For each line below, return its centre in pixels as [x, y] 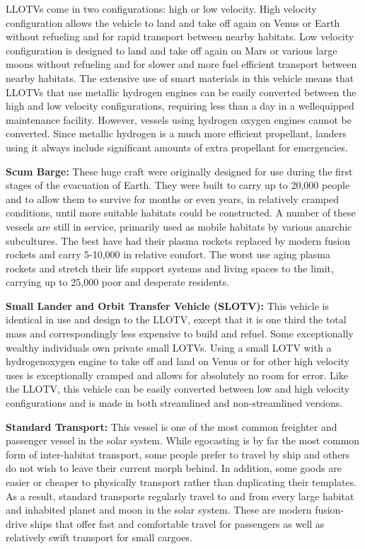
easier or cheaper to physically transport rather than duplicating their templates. [181, 482]
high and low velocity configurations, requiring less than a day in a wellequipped [180, 106]
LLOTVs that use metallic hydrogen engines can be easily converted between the [181, 92]
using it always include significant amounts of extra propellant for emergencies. [177, 147]
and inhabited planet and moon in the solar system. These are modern [159, 510]
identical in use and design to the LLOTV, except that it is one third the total [176, 319]
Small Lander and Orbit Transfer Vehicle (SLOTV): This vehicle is [167, 305]
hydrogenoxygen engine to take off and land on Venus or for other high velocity [178, 361]
